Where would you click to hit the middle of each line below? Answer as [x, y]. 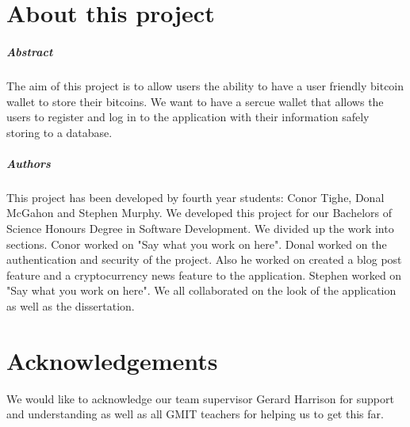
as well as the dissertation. [71, 306]
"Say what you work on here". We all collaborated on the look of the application [201, 290]
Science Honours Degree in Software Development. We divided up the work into [200, 229]
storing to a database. [59, 132]
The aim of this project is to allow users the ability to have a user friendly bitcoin [205, 85]
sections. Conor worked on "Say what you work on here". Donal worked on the [197, 244]
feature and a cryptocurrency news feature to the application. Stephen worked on [204, 274]
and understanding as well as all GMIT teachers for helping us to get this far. [195, 414]
